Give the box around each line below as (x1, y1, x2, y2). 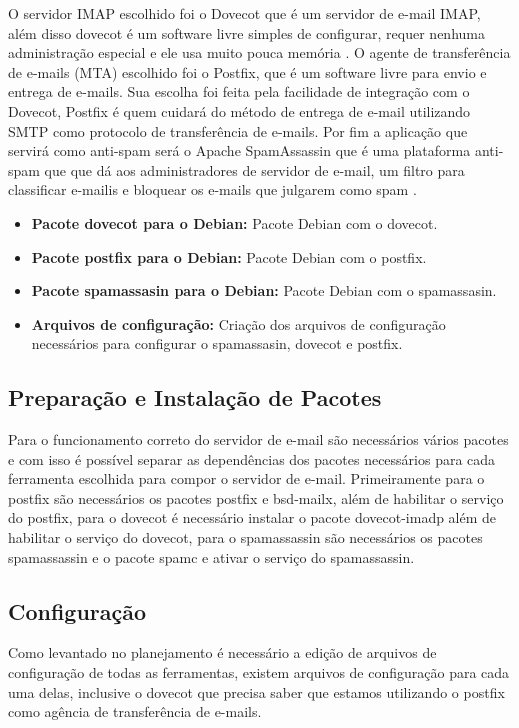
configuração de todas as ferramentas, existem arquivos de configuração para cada (8, 662, 510, 683)
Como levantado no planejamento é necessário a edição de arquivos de (8, 642, 437, 663)
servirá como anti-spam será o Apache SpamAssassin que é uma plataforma (8, 140, 471, 161)
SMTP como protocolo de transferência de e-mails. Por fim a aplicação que (8, 120, 468, 141)
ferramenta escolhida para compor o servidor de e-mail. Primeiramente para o (8, 468, 485, 489)
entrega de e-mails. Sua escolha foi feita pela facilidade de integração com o (8, 81, 470, 102)
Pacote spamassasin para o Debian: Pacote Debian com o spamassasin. (31, 280, 497, 301)
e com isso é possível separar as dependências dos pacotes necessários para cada (8, 448, 496, 469)
